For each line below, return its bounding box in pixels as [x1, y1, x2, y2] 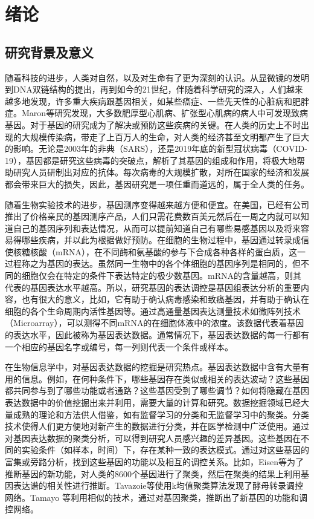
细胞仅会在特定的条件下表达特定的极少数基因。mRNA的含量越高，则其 [21, 269, 301, 282]
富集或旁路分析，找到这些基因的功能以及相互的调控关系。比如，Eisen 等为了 [5, 455, 304, 468]
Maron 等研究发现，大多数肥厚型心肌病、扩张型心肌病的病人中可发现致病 [21, 106, 309, 119]
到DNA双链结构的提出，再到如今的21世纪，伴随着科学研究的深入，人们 [5, 83, 286, 96]
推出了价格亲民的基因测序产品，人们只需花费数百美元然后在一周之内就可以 [5, 210, 301, 223]
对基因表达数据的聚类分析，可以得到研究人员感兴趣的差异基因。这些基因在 [5, 431, 301, 444]
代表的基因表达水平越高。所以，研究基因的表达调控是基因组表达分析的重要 [5, 281, 301, 293]
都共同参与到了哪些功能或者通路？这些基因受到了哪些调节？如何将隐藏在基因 [5, 384, 309, 397]
